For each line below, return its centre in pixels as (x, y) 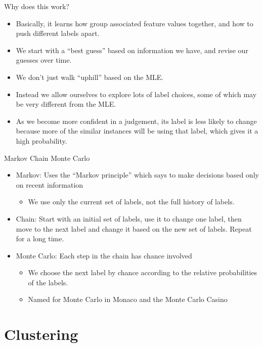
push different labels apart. (58, 33)
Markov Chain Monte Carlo (47, 158)
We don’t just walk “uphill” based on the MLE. (90, 77)
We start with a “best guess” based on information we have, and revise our (132, 50)
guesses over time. (44, 60)
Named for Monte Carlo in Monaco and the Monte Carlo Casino (128, 299)
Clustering (41, 334)
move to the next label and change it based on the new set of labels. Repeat (134, 228)
